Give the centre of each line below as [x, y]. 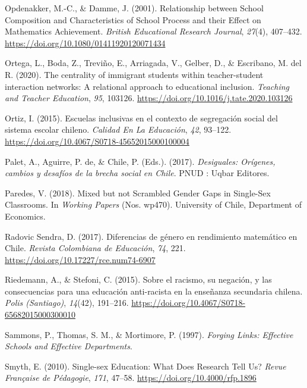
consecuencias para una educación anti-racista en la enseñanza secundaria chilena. [154, 291]
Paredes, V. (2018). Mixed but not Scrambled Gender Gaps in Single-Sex [138, 193]
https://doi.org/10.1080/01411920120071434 [85, 43]
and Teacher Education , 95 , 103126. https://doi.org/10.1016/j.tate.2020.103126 [149, 98]
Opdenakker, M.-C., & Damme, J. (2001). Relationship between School [134, 8]
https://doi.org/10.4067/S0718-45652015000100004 [97, 141]
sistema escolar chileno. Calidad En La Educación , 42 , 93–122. [118, 129]
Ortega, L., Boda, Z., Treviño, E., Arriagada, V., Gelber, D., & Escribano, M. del [153, 63]
